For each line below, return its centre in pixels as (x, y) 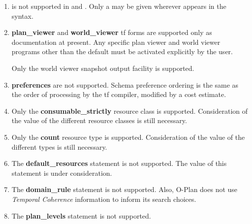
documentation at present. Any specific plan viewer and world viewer (116, 42)
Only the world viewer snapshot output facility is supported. (103, 68)
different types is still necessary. (59, 146)
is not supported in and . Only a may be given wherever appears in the (119, 6)
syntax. (22, 16)
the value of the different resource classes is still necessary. (99, 120)
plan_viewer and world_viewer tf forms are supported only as (112, 32)
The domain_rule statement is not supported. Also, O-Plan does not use (125, 189)
